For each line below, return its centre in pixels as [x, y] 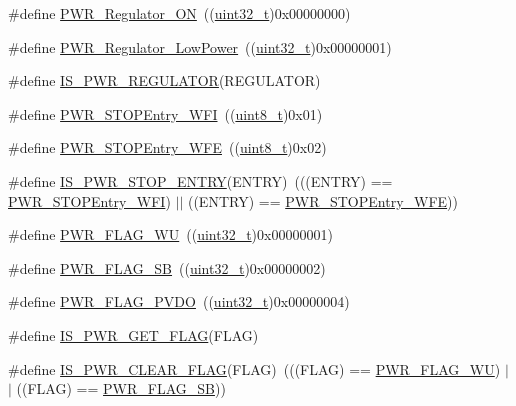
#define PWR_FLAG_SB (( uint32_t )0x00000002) [167, 267]
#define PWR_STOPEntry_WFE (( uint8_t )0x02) [167, 147]
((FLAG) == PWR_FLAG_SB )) [121, 388]
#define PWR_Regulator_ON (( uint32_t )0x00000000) [179, 13]
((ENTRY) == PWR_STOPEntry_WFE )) [322, 200]
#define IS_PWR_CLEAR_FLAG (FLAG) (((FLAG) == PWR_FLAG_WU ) [254, 368]
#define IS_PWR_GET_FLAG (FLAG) [133, 334]
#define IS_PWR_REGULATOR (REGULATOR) [164, 80]
